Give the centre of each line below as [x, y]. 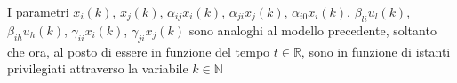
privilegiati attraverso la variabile [98, 68]
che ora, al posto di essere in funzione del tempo [139, 51]
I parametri [38, 11]
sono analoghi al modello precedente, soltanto [313, 30]
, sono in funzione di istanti [376, 51]
